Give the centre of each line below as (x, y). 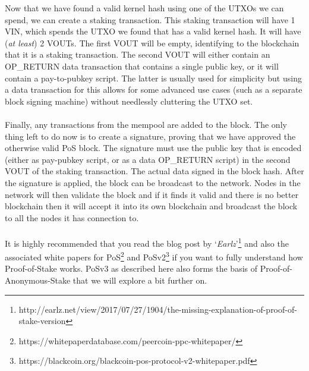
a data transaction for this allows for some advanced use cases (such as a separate (154, 89)
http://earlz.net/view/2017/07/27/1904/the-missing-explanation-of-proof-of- (158, 309)
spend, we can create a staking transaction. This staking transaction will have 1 (150, 19)
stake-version (42, 321)
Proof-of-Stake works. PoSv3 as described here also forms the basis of (131, 268)
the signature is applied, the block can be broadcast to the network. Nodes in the (153, 182)
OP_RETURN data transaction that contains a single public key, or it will (142, 66)
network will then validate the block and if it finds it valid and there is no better (152, 194)
